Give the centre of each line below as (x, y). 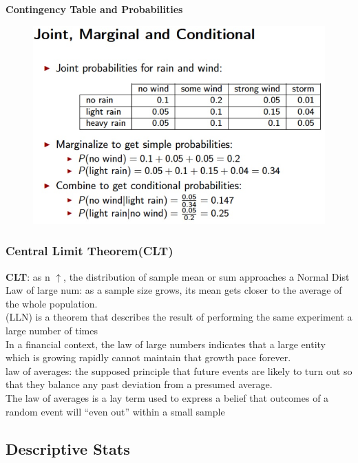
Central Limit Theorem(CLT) (89, 251)
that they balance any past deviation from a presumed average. (139, 384)
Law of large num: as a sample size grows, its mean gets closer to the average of (174, 290)
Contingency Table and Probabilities (94, 9)
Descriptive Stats (68, 448)
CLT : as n (28, 276)
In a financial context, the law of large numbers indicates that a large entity (166, 344)
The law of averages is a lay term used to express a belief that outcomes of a (167, 398)
